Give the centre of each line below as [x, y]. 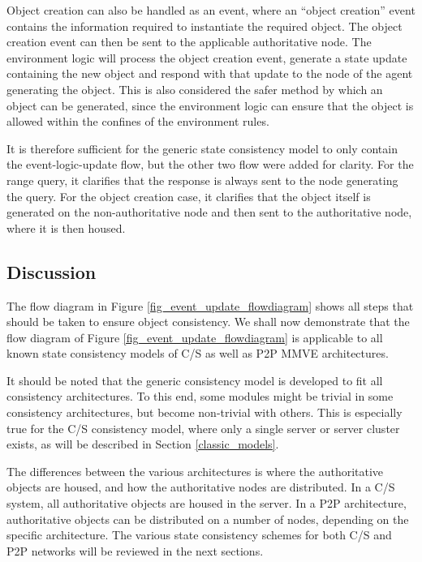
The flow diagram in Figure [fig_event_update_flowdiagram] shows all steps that [210, 305]
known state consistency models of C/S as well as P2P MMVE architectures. [198, 353]
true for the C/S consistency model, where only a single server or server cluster [203, 428]
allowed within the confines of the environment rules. [138, 121]
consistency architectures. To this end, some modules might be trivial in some [200, 396]
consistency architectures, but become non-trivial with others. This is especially [205, 412]
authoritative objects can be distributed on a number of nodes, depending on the [208, 519]
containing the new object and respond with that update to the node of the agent [210, 73]
